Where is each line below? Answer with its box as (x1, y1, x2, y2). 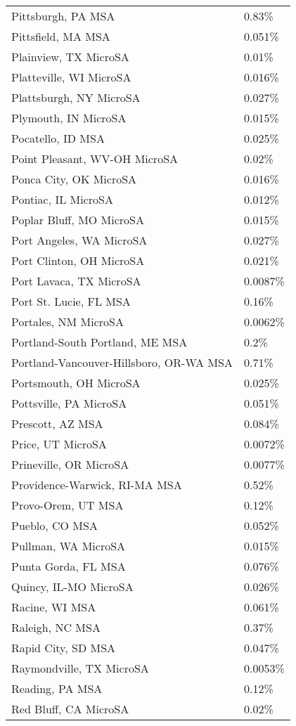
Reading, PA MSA (11, 680, 103, 696)
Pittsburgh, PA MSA (11, 8, 115, 24)
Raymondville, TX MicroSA (11, 660, 149, 676)
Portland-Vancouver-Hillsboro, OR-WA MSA (11, 354, 233, 370)
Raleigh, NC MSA (11, 619, 101, 635)
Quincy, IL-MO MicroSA (11, 578, 134, 595)
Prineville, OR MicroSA (11, 456, 129, 472)
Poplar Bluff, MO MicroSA (11, 212, 145, 228)
